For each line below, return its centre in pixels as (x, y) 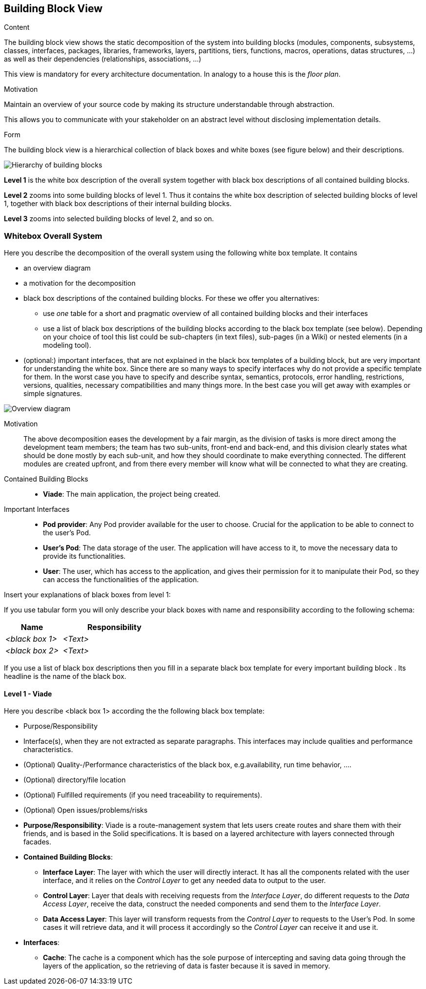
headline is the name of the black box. (65, 676)
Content (17, 27)
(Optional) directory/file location (75, 780)
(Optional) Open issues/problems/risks (86, 810)
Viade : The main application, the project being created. (132, 494)
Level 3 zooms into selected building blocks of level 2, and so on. (109, 219)
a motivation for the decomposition (80, 283)
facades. (37, 842)
